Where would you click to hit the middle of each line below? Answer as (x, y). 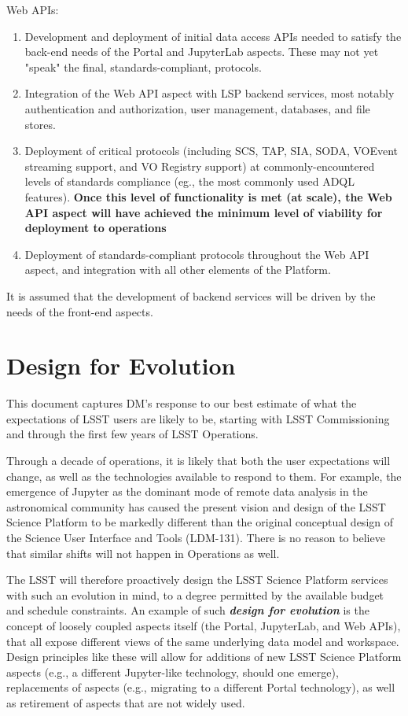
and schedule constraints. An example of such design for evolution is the (188, 610)
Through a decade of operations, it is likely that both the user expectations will (198, 460)
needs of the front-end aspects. (80, 311)
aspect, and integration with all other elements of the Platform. (178, 269)
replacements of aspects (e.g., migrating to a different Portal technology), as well (201, 687)
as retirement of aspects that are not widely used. (126, 702)
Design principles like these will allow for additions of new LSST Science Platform (204, 657)
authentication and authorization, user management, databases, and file (197, 108)
